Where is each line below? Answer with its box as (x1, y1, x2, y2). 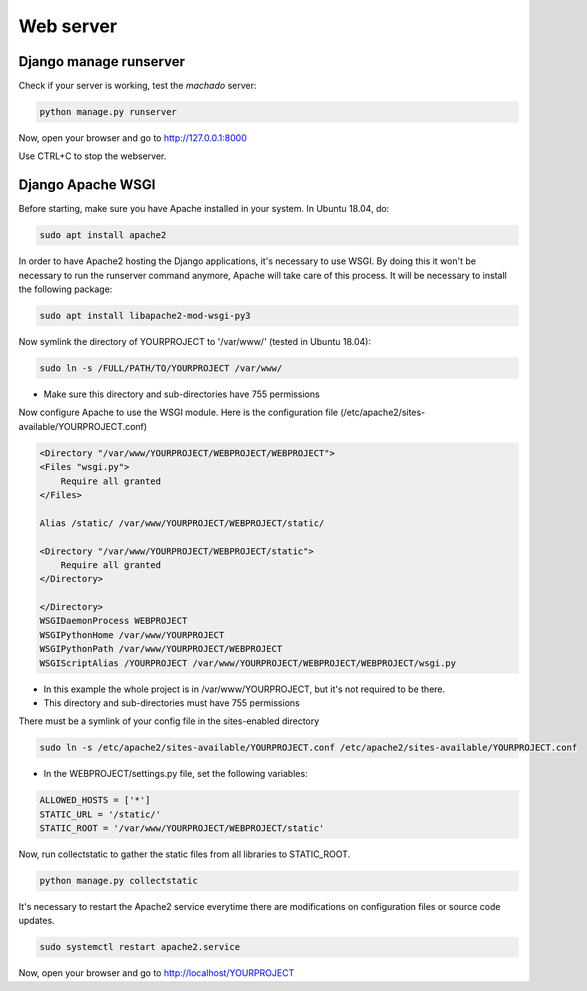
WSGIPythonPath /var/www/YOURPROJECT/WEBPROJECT (39, 643, 283, 655)
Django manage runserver (18, 53, 185, 70)
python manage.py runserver (39, 106, 177, 118)
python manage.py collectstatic (39, 875, 199, 887)
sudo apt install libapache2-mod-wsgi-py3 (39, 310, 251, 322)
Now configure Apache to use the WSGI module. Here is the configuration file (18, 406, 339, 419)
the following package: (18, 283, 113, 295)
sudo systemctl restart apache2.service (39, 941, 240, 953)
